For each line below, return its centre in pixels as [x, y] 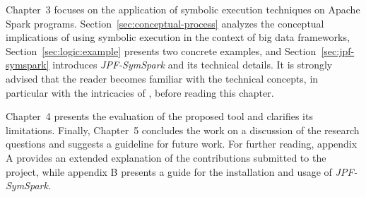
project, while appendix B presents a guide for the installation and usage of [169, 171]
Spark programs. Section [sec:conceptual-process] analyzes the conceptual [165, 23]
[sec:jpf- [338, 50]
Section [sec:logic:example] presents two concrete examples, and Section [161, 50]
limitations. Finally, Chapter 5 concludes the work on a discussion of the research [183, 130]
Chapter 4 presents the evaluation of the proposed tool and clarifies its [159, 116]
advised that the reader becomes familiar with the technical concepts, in [162, 78]
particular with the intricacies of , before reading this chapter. [140, 92]
